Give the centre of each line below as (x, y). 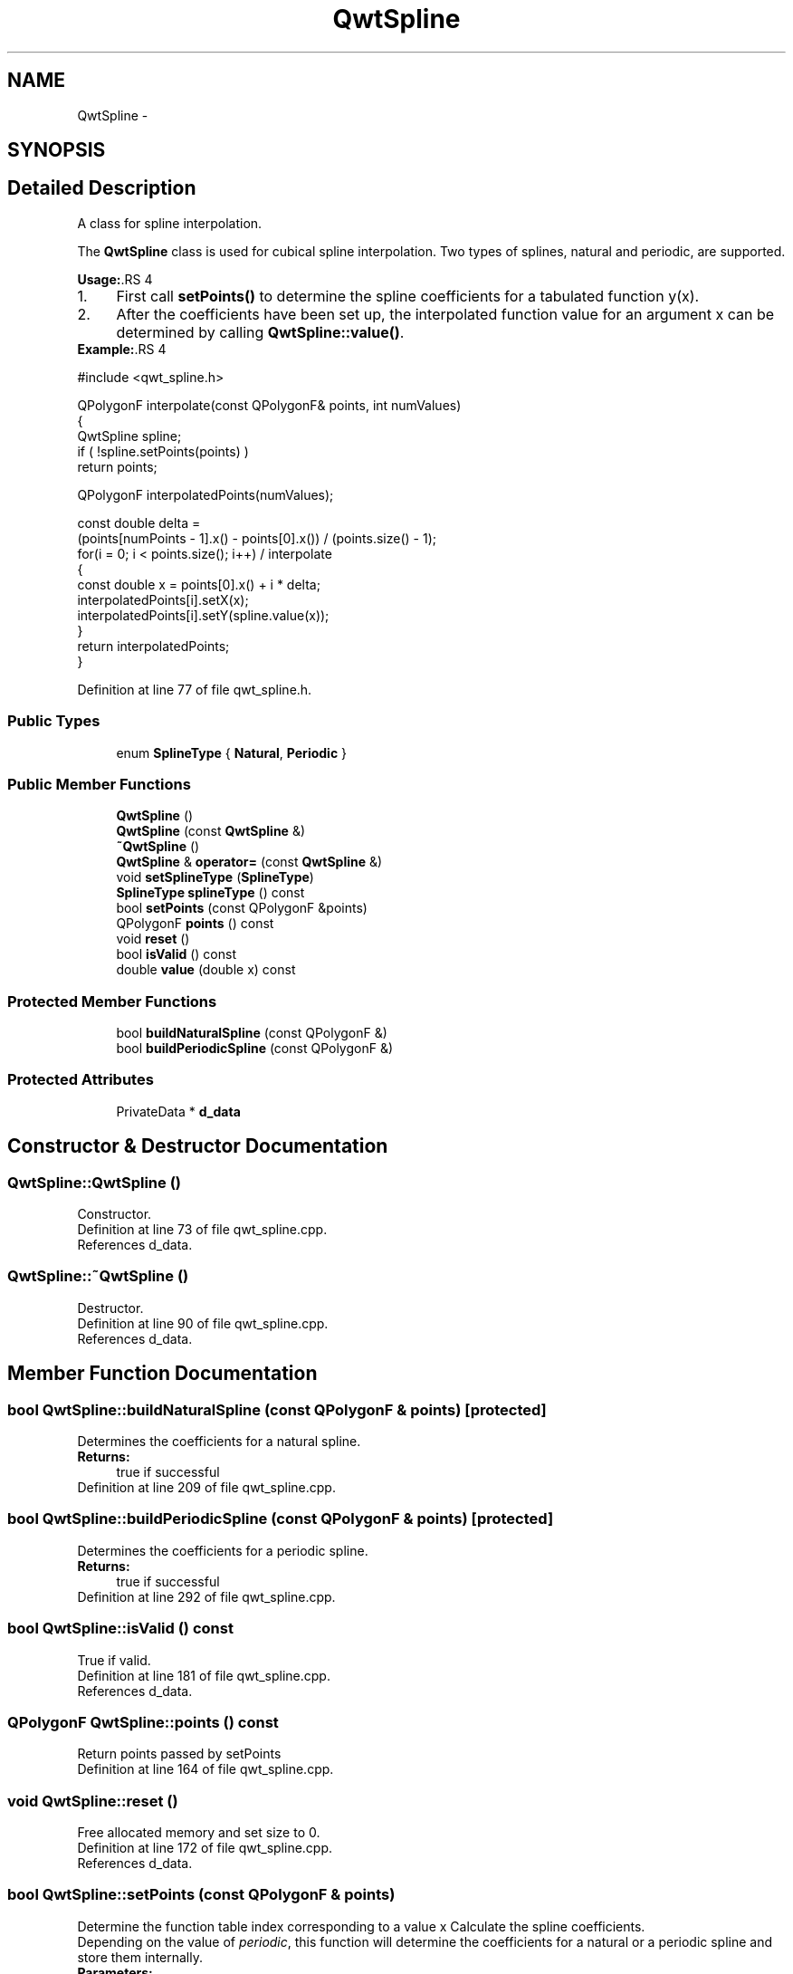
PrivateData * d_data (178, 1111)
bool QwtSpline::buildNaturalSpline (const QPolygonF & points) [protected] (277, 1409)
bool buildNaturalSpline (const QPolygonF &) (252, 1033)
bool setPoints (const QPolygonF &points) (242, 908)
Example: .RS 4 (122, 349)
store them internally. (140, 1957)
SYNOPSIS (57, 150)
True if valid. (114, 1660)
